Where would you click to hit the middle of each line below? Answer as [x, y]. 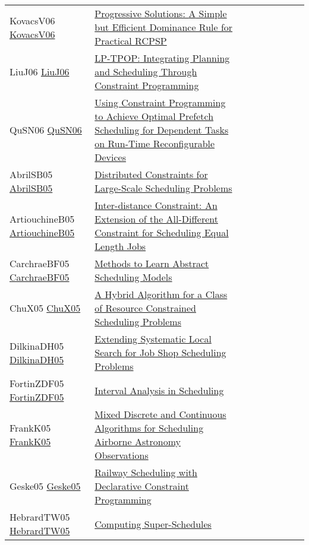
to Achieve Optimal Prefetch [154, 116]
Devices [111, 157]
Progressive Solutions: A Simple [161, 13]
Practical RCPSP [131, 41]
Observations [122, 455]
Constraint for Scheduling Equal [162, 232]
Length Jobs [120, 246]
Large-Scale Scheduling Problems [163, 188]
